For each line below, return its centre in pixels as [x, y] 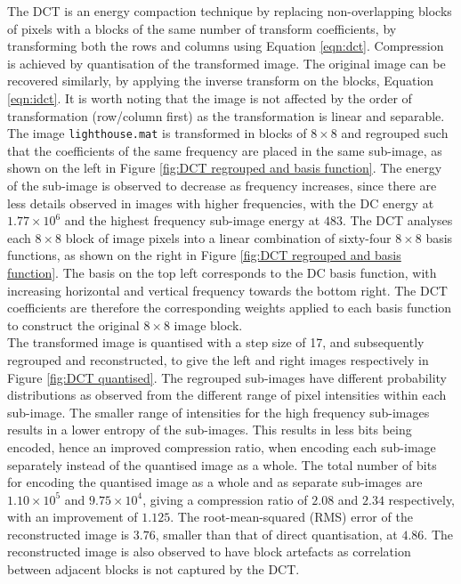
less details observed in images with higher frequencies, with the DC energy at [221, 203]
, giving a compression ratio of [225, 499]
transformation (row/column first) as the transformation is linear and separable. [226, 115]
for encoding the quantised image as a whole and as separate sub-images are [215, 482]
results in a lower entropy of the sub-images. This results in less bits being [210, 430]
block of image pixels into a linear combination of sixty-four [228, 237]
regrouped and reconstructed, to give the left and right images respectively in [218, 359]
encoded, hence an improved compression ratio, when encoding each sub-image [222, 446]
